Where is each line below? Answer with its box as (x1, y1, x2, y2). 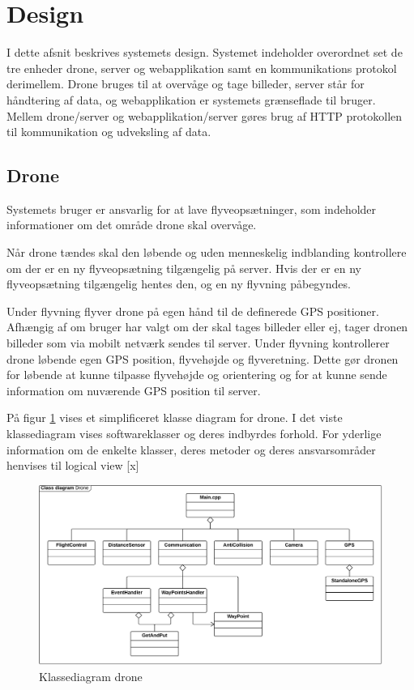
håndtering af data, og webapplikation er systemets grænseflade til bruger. (6, 91, 376, 108)
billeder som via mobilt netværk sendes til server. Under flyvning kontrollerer (6, 334, 390, 351)
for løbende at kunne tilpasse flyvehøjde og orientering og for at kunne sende (6, 366, 387, 383)
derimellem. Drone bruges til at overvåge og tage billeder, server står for (6, 75, 365, 92)
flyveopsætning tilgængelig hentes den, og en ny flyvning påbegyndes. (6, 275, 351, 292)
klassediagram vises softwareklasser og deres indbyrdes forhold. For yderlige (6, 425, 382, 442)
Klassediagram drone (39, 667, 143, 684)
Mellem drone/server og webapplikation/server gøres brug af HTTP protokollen (6, 107, 403, 124)
